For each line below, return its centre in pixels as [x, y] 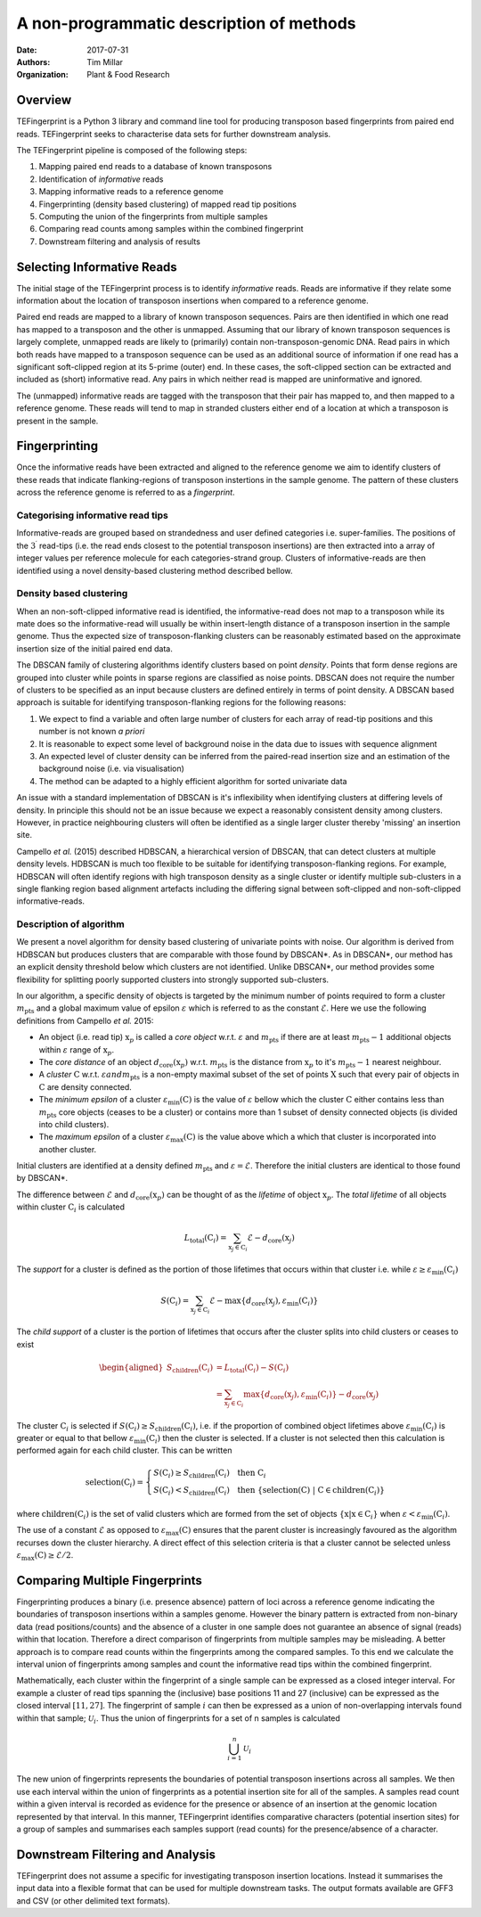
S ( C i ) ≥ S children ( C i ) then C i [209, 1473]
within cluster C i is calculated [70, 1208]
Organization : [42, 75]
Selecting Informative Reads [97, 267]
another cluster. [68, 1149]
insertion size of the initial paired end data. [94, 648]
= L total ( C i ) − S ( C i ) [253, 1368]
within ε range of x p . [77, 1050]
